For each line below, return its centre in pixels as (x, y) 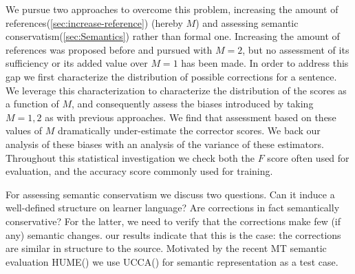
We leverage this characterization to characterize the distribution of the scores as (176, 90)
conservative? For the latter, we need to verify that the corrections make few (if (173, 221)
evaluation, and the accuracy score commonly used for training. (139, 171)
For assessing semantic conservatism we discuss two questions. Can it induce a (170, 194)
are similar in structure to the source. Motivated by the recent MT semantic (166, 248)
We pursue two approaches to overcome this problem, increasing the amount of (172, 9)
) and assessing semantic (247, 22)
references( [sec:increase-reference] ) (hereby (94, 22)
